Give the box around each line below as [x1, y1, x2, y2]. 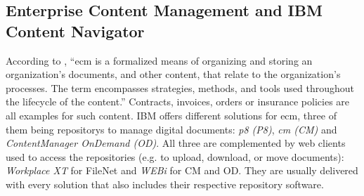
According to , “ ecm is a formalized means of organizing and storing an [6, 53, 313, 67]
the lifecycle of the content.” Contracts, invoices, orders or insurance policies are [6, 94, 350, 109]
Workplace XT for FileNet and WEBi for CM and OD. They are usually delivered [6, 163, 358, 178]
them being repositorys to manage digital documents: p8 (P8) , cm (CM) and [6, 122, 337, 136]
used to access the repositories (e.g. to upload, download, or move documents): [6, 149, 344, 164]
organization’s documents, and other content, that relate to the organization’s [6, 67, 341, 81]
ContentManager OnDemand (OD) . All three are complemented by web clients [6, 136, 346, 150]
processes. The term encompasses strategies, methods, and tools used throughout [6, 80, 355, 95]
